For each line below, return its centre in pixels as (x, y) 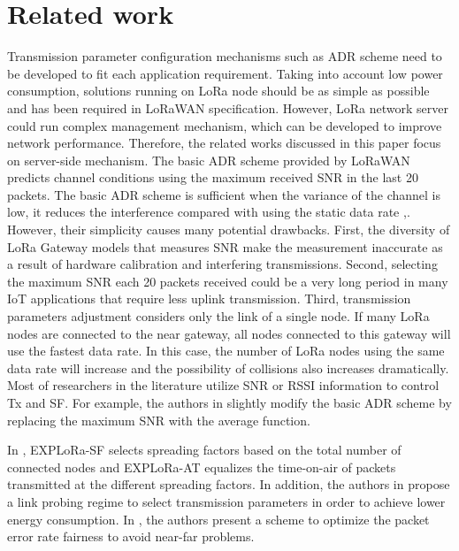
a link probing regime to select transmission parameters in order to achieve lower (226, 501)
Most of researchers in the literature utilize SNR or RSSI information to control (223, 385)
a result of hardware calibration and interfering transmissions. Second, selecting (222, 264)
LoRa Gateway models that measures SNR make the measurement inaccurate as (225, 246)
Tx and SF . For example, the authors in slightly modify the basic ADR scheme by (229, 402)
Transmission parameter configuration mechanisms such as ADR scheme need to (225, 56)
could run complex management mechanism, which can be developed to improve (225, 125)
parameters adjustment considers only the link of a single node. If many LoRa (218, 316)
